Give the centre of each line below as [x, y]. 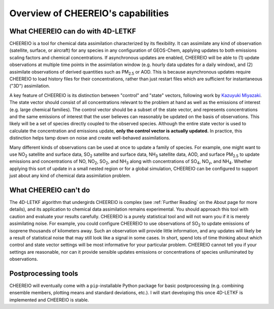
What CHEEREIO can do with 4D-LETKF [73, 31]
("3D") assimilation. [30, 86]
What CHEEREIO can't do [50, 190]
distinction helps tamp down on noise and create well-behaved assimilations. [90, 138]
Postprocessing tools [44, 273]
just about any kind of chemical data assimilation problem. [70, 176]
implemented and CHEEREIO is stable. [49, 300]
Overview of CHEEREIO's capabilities [89, 13]
